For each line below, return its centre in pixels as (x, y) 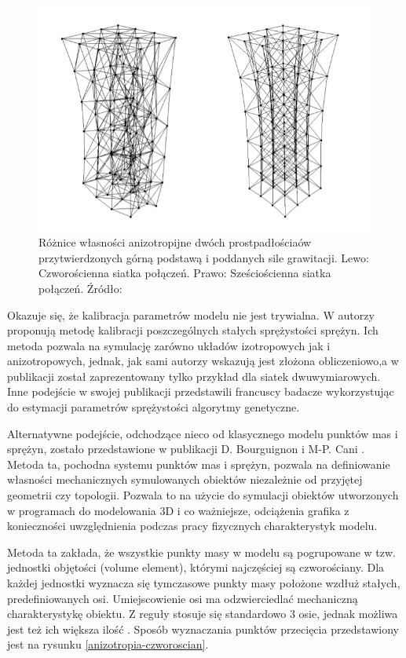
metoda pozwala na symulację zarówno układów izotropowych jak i (169, 345)
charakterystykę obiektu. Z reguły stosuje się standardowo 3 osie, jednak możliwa (203, 614)
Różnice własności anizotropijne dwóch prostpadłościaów (175, 242)
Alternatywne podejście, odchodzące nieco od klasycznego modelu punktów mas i (203, 433)
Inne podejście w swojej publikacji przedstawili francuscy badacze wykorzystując (201, 391)
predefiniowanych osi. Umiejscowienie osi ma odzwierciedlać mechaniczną (183, 598)
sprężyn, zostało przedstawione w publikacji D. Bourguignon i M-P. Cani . (186, 449)
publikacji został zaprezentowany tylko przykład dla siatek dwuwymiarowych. (194, 376)
